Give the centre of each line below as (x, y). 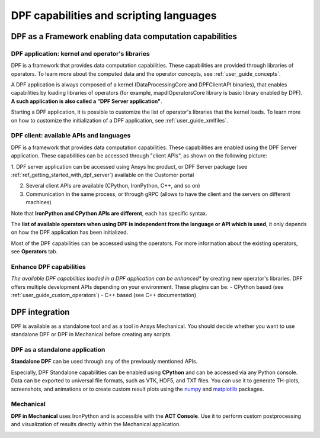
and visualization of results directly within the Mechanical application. (96, 424)
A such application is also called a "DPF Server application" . (87, 101)
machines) (39, 202)
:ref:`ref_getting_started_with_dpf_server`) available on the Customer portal (103, 175)
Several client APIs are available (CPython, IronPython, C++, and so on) (113, 186)
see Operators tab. (34, 252)
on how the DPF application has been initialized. (70, 232)
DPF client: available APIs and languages (71, 136)
